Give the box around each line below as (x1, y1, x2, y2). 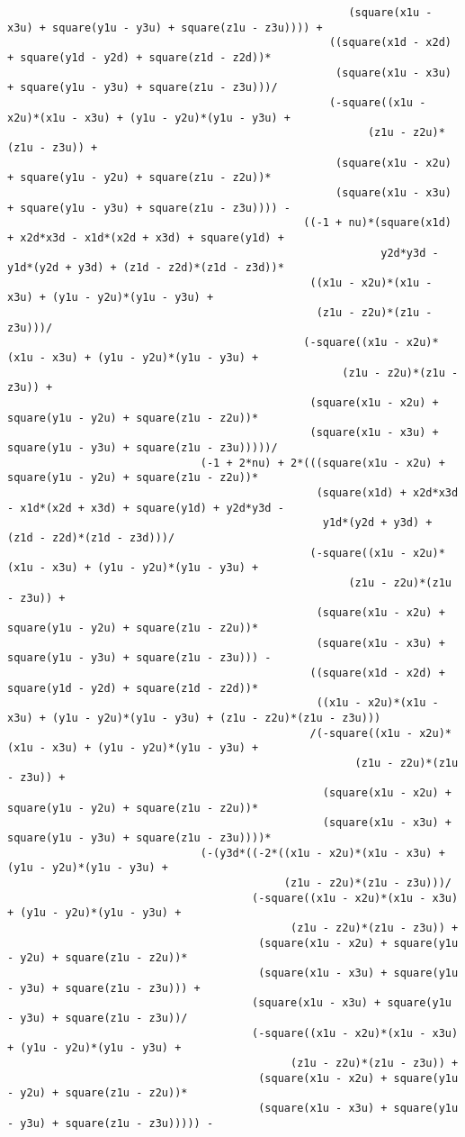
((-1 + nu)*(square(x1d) (303, 216, 452, 230)
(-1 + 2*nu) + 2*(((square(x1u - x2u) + (200, 456, 445, 469)
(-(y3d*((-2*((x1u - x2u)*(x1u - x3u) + (200, 846, 445, 860)
